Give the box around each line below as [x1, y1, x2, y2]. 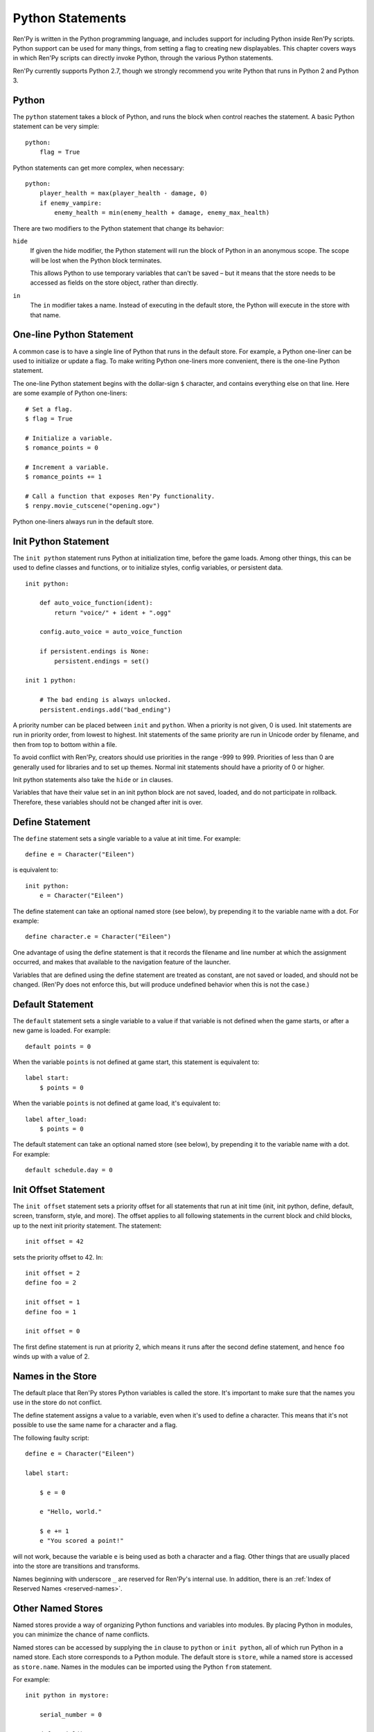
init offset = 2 [25, 1269, 80, 1277]
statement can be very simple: [12, 122, 100, 131]
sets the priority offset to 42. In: [12, 1253, 103, 1261]
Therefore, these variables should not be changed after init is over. [12, 797, 204, 806]
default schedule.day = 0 [25, 1166, 114, 1174]
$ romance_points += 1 [25, 473, 103, 481]
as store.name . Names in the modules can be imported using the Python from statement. [12, 1663, 272, 1671]
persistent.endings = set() [54, 657, 150, 665]
